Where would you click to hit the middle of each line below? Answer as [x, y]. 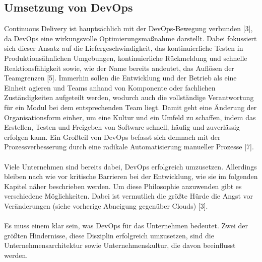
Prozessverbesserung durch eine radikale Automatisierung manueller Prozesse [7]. [129, 147]
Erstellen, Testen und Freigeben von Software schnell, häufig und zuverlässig [122, 127]
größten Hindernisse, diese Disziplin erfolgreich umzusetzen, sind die [109, 235]
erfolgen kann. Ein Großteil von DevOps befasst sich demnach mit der [112, 137]
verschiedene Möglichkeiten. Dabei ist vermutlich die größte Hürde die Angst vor [129, 196]
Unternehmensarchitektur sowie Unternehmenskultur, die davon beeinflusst [120, 245]
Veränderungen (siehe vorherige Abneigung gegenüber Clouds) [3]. [106, 205]
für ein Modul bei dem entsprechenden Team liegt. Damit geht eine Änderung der [130, 107]
